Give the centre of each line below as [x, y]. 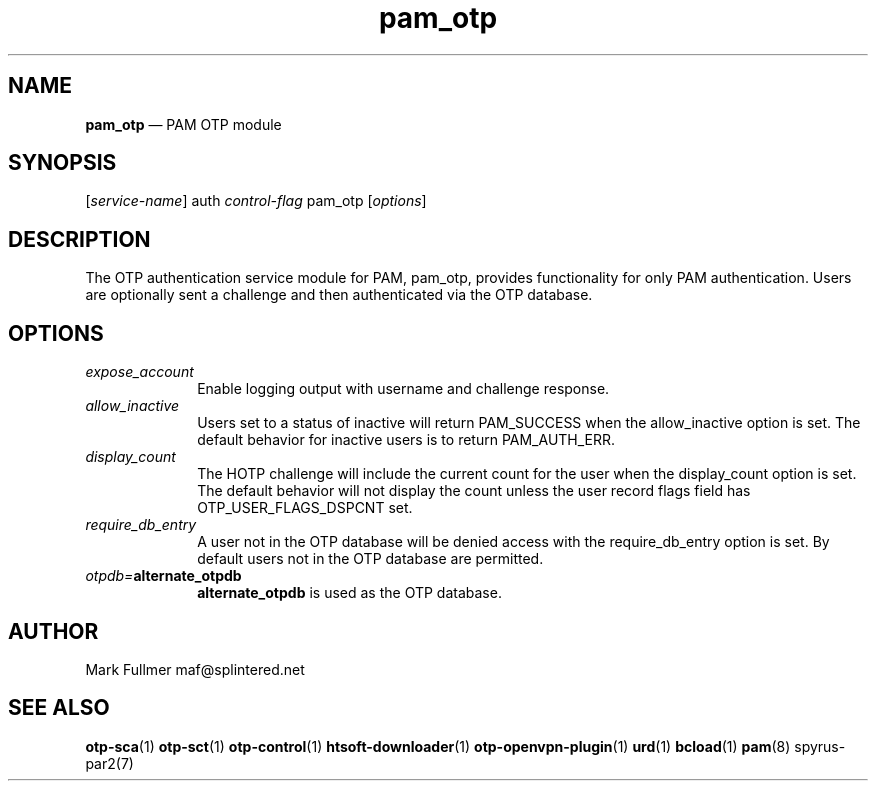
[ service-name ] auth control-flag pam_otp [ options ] [256, 201]
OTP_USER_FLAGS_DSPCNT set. [305, 508]
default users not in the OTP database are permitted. [370, 559]
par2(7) [109, 763]
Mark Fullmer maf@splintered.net [195, 669]
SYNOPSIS [62, 163]
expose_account [139, 372]
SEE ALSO [59, 708]
